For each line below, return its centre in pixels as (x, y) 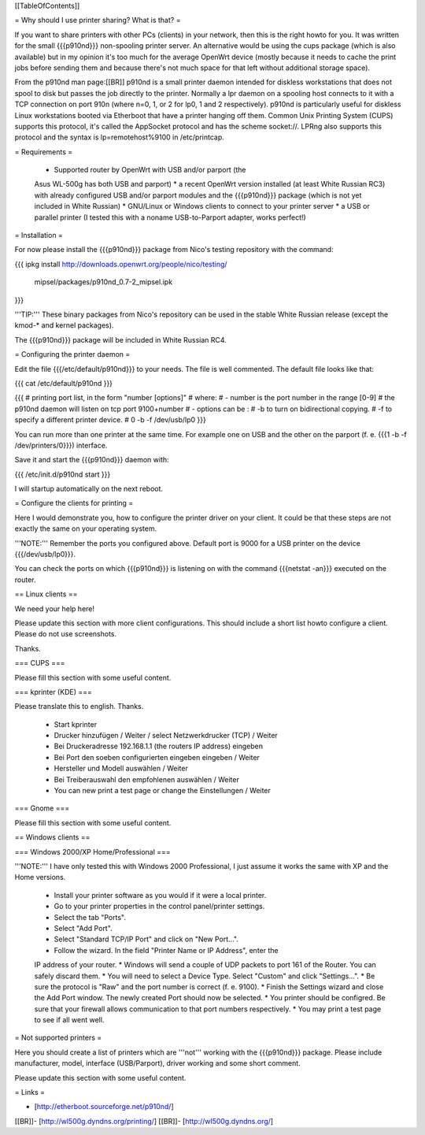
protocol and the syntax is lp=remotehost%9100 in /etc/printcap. (119, 137)
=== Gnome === (42, 808)
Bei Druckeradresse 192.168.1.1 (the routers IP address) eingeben (159, 746)
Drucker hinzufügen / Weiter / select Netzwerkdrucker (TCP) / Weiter (166, 736)
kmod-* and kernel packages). (64, 325)
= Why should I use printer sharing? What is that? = (98, 20)
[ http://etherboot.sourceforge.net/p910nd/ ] (104, 1107)
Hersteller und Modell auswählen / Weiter (121, 769)
